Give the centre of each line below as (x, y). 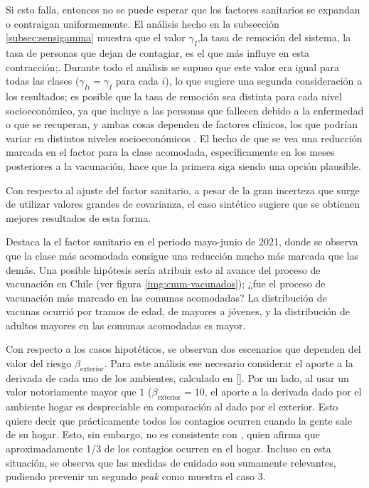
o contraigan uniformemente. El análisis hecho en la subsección (143, 23)
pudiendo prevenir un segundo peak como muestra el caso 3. (136, 476)
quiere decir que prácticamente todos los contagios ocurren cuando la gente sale (179, 420)
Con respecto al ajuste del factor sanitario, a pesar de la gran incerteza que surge (183, 190)
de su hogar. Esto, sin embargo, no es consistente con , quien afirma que (163, 434)
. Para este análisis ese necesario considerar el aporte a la (229, 363)
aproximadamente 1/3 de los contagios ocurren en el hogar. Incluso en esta (169, 449)
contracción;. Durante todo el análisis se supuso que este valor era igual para (173, 67)
